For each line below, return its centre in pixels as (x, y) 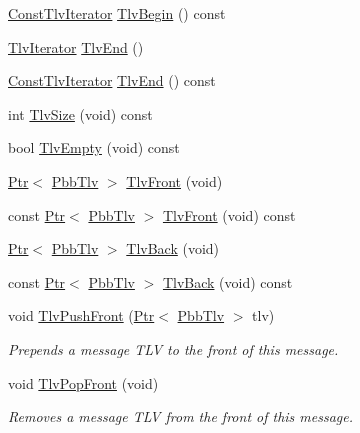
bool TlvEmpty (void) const (94, 147)
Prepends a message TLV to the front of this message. (173, 348)
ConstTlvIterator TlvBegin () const (117, 13)
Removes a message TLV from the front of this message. (181, 416)
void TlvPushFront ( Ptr (81, 315)
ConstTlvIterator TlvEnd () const (112, 80)
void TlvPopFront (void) (83, 382)
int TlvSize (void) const (80, 113)
